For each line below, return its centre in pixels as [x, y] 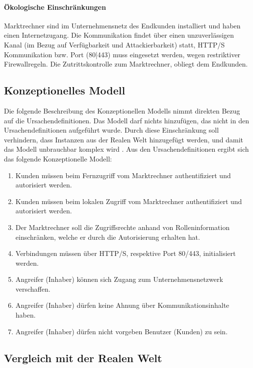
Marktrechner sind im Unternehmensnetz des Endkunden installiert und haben [122, 25]
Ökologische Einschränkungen [55, 7]
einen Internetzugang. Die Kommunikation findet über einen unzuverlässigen [119, 35]
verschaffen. [33, 288]
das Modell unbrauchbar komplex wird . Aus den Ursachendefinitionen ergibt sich [126, 149]
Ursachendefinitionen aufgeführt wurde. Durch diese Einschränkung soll [112, 130]
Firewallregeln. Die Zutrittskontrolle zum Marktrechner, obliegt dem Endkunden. [126, 64]
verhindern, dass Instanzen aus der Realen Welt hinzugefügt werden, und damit [124, 139]
